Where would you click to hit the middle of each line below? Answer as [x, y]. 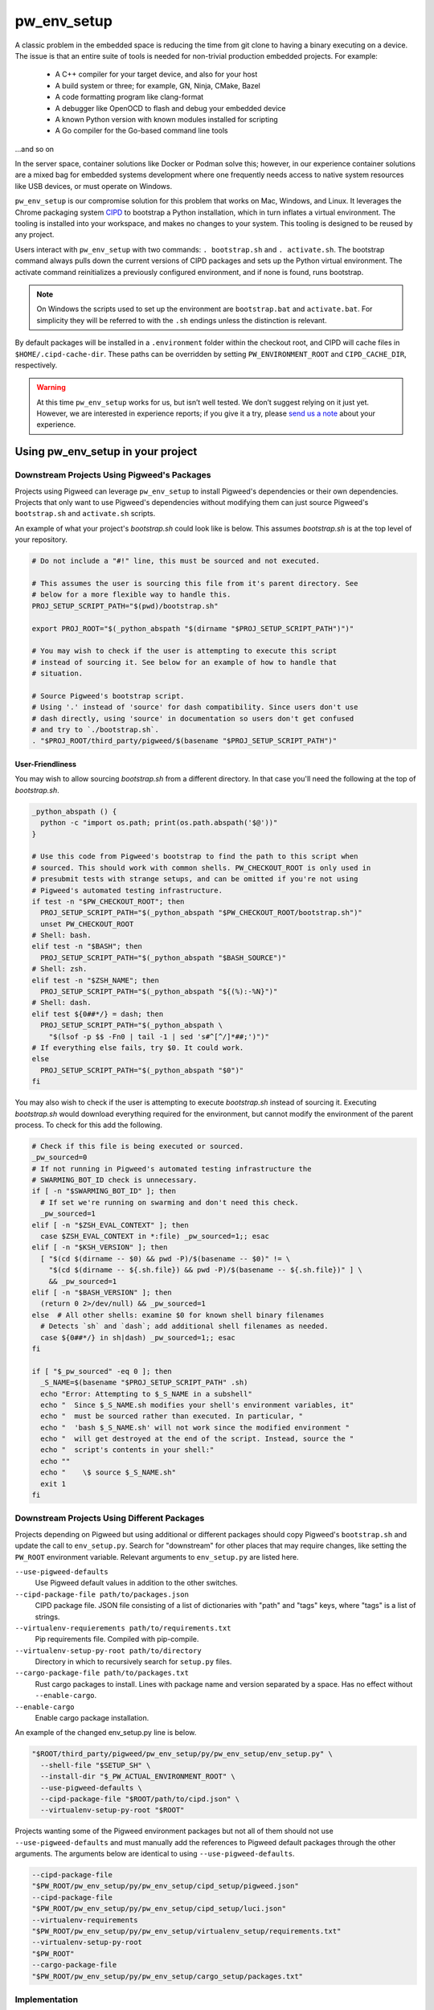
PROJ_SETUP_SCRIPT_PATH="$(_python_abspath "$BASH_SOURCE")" [164, 958]
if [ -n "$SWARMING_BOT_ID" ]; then [104, 1191]
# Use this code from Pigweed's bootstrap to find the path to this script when [195, 857]
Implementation [47, 2000]
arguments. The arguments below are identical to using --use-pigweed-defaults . [155, 1854]
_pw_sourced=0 [59, 1157]
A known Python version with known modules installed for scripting [167, 119]
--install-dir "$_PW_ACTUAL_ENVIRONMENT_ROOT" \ [138, 1776]
